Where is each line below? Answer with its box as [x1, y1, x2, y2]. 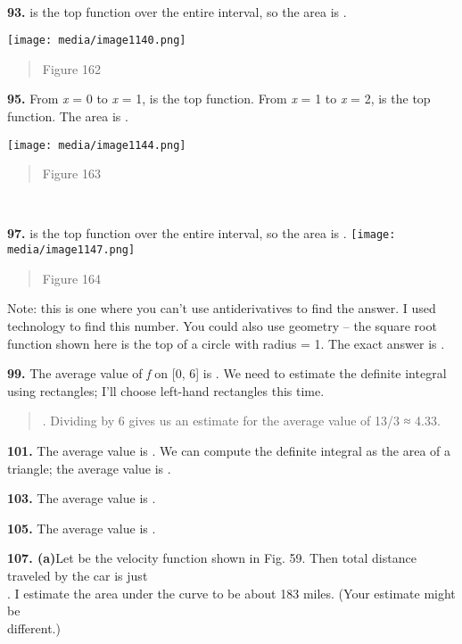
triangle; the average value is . [7, 458, 171, 477]
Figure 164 [42, 268, 101, 287]
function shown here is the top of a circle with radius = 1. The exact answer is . [7, 334, 445, 352]
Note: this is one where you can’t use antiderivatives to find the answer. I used [7, 299, 436, 318]
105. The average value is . [7, 518, 156, 537]
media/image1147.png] [7, 244, 136, 257]
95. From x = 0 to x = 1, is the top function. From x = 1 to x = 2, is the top [7, 89, 431, 108]
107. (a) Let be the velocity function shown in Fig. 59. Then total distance [7, 549, 417, 567]
